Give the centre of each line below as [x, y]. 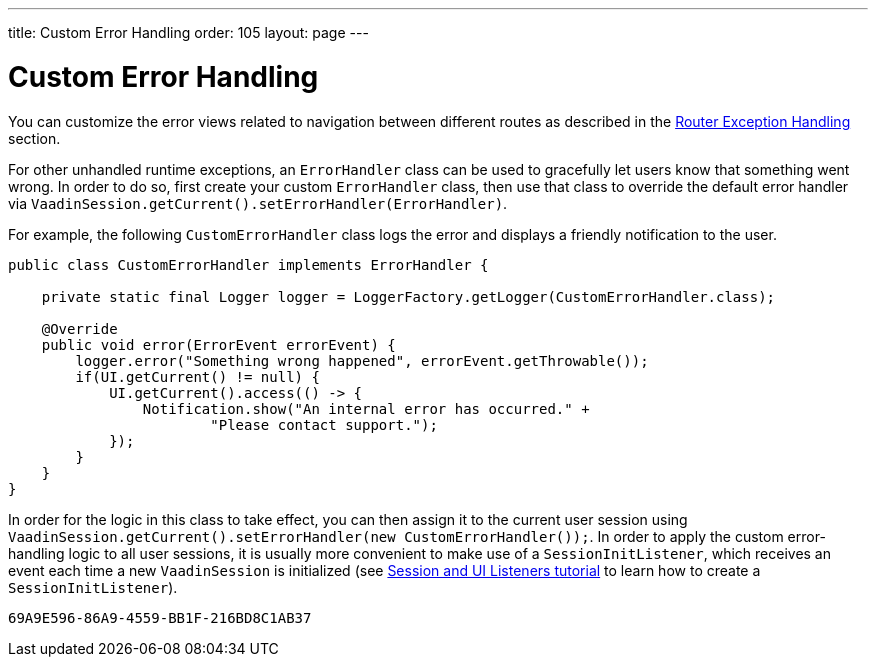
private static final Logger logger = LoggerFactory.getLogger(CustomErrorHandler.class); [408, 296]
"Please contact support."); [324, 424]
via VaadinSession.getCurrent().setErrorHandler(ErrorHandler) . [258, 203]
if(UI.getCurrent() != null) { [197, 376]
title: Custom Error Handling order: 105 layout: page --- [188, 32]
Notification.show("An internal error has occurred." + [366, 408]
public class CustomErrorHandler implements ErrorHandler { [248, 264]
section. [34, 138]
